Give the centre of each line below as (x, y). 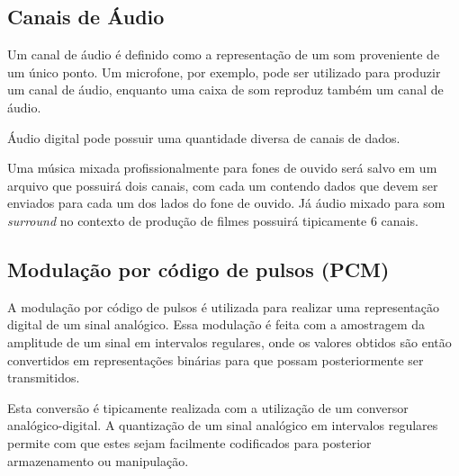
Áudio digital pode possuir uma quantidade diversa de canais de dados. (204, 137)
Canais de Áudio (86, 17)
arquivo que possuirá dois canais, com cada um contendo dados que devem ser (223, 185)
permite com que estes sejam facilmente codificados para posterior (189, 442)
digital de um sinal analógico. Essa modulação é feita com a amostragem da (216, 324)
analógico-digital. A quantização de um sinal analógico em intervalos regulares (223, 425)
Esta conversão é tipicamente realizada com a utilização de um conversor (208, 407)
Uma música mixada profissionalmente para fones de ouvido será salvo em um (222, 168)
